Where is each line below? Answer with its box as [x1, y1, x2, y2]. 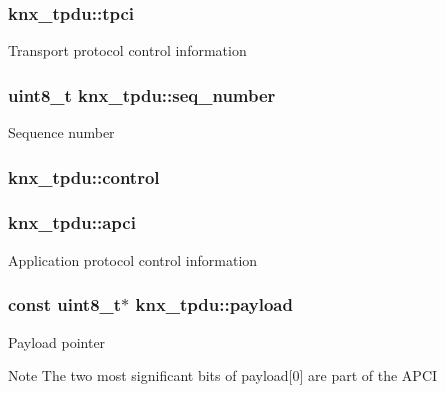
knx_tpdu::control [8, 164, 160, 189]
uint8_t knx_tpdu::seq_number [8, 82, 276, 107]
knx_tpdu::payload [135, 292, 293, 317]
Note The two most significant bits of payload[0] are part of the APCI [8, 365, 438, 386]
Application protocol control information [8, 249, 258, 270]
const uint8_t [8, 292, 122, 317]
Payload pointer [8, 331, 106, 352]
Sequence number [8, 122, 115, 143]
